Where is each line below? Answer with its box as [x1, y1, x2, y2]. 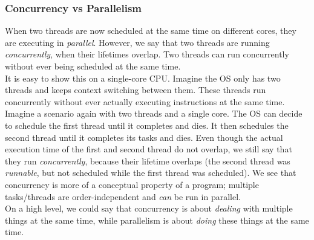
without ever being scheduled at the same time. [5, 60, 181, 72]
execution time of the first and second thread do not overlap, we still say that [5, 143, 292, 155]
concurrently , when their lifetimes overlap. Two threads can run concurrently [5, 48, 289, 60]
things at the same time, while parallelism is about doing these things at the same [5, 213, 309, 226]
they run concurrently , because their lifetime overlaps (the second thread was [5, 154, 290, 167]
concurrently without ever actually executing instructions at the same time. [5, 95, 285, 108]
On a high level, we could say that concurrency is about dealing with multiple [5, 202, 293, 215]
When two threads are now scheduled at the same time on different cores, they [5, 24, 296, 37]
